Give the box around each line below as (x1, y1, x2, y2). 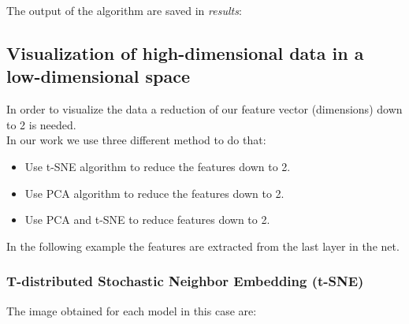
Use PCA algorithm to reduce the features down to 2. (24, 184, 284, 201)
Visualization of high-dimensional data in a (6, 40, 364, 65)
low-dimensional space (6, 64, 191, 88)
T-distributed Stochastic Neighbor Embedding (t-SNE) (6, 271, 364, 291)
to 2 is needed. (6, 116, 76, 132)
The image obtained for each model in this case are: (6, 302, 257, 318)
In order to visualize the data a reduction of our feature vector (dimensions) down (6, 101, 403, 117)
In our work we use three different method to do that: (6, 132, 266, 148)
